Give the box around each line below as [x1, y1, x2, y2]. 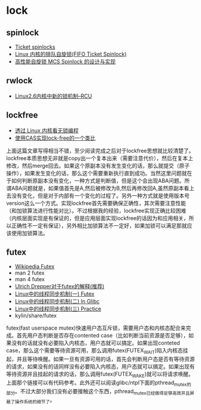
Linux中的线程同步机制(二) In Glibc [14, 298, 100, 305]
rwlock [6, 76, 33, 86]
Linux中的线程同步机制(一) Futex [14, 290, 95, 297]
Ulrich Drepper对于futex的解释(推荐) [14, 283, 105, 290]
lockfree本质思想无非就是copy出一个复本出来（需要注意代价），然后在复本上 [6, 154, 193, 162]
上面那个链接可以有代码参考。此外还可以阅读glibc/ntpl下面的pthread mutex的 [6, 379, 191, 387]
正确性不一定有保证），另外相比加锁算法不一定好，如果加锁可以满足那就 [11, 222, 187, 229]
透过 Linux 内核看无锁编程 [14, 126, 79, 134]
